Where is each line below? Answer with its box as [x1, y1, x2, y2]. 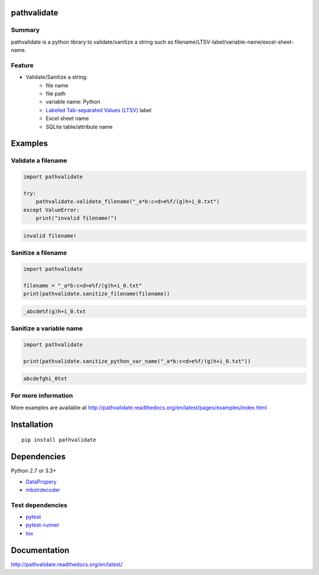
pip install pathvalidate [21, 437, 97, 443]
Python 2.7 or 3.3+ [11, 467, 57, 475]
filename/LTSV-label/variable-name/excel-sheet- [174, 38, 294, 45]
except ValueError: [23, 207, 80, 213]
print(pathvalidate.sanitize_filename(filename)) [23, 290, 170, 298]
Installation [11, 419, 53, 429]
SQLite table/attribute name [45, 123, 113, 130]
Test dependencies [11, 501, 67, 509]
